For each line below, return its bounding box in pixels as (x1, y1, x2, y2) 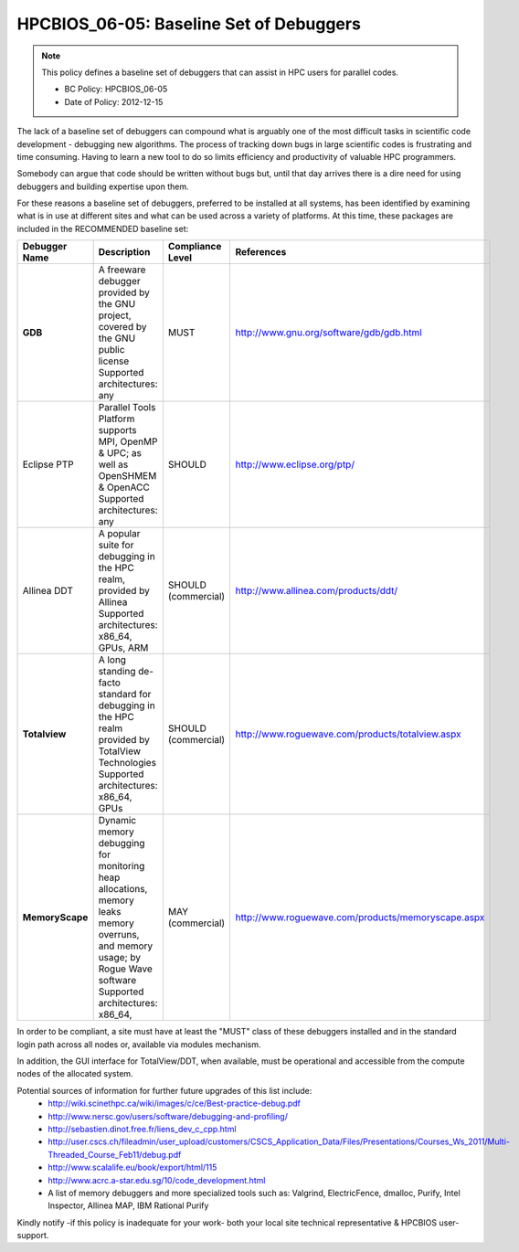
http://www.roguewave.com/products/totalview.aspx (235, 727, 461, 740)
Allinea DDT (22, 585, 73, 598)
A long (98, 653, 127, 666)
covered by (98, 321, 147, 334)
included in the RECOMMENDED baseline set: (16, 223, 189, 234)
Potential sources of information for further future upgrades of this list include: (16, 1085, 312, 1096)
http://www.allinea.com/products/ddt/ (235, 585, 398, 598)
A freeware (98, 263, 146, 276)
